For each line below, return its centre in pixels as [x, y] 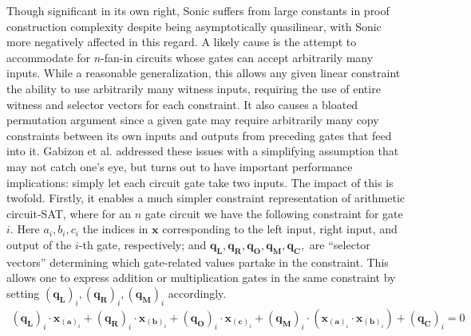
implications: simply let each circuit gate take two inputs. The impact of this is [200, 182]
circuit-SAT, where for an [69, 213]
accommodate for [49, 57]
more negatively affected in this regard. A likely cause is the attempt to [182, 42]
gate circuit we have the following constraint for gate [274, 213]
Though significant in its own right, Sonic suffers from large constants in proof [198, 10]
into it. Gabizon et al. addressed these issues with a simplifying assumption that [203, 151]
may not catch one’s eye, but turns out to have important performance [180, 166]
